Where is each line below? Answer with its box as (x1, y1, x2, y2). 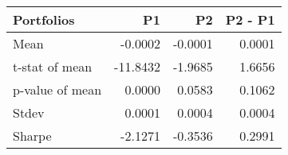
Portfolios (13, 10, 75, 29)
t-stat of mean (13, 57, 93, 76)
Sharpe (13, 126, 52, 145)
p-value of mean (13, 80, 102, 99)
